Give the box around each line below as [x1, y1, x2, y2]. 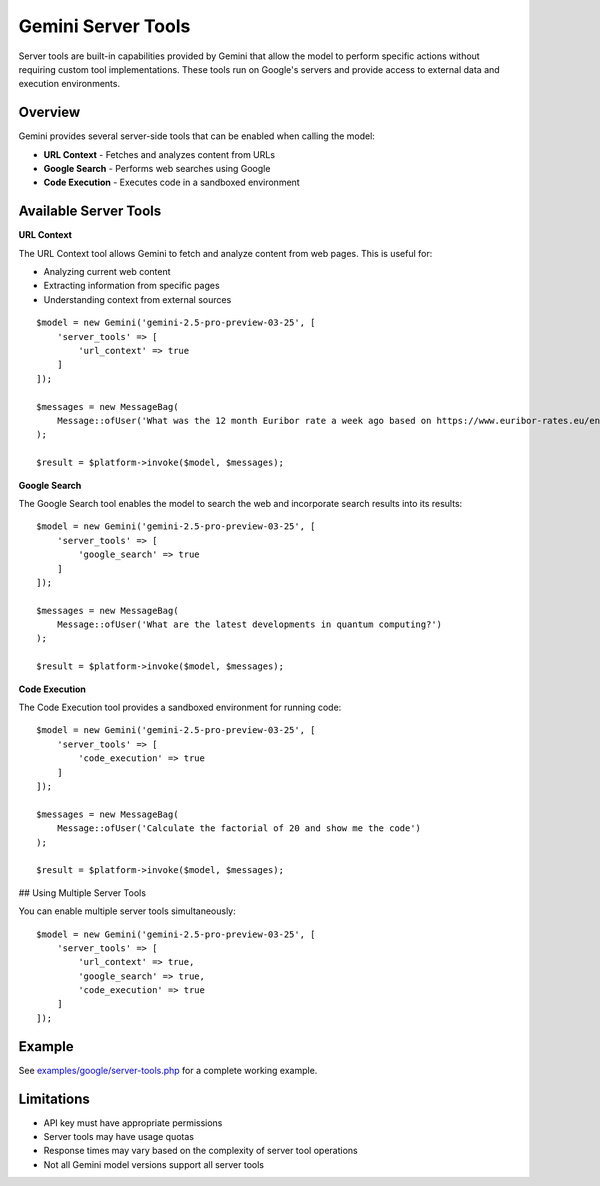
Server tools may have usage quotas [43, 1131, 195, 1143]
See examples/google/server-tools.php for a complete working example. [18, 1064, 318, 1076]
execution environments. [18, 78, 120, 90]
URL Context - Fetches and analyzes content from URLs [43, 148, 275, 160]
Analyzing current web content [43, 266, 171, 278]
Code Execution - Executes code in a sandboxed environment [43, 176, 300, 189]
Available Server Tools [18, 203, 162, 220]
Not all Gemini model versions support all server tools [43, 1158, 265, 1170]
